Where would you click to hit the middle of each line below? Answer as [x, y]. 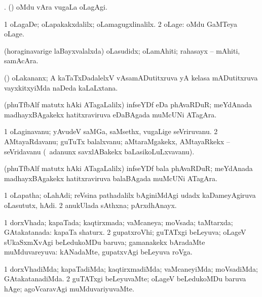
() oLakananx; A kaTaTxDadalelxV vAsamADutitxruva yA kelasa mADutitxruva [131, 77]
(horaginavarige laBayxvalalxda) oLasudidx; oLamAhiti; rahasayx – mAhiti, [122, 50]
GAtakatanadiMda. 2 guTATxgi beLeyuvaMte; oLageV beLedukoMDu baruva [125, 279]
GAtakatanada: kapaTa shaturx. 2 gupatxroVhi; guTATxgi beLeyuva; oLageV [125, 232]
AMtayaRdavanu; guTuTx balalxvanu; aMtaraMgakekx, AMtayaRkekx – [117, 141]
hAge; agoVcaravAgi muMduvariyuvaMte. [69, 289]
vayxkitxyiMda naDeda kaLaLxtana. [61, 87]
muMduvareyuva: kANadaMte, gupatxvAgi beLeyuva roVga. [98, 252]
